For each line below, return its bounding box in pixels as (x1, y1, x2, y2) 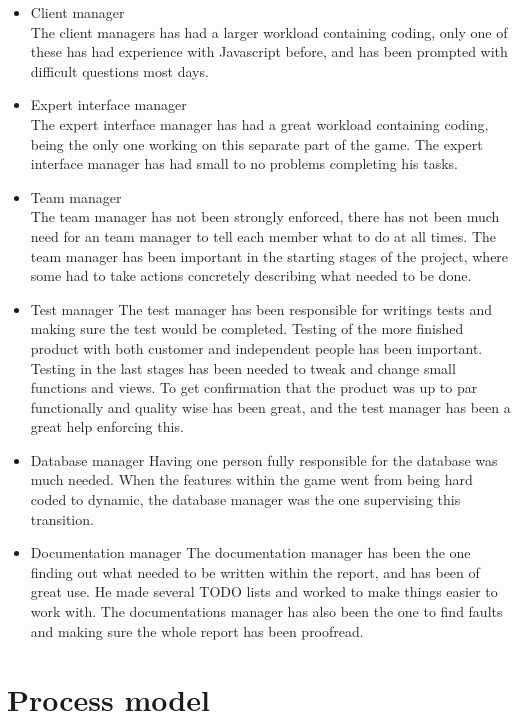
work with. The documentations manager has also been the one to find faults (30, 601, 503, 622)
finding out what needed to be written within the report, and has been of (30, 561, 480, 582)
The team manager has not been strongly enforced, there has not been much (30, 206, 500, 227)
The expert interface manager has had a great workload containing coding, (30, 113, 489, 134)
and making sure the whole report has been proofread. (30, 620, 364, 641)
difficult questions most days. (30, 60, 209, 81)
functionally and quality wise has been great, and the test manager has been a (30, 396, 511, 417)
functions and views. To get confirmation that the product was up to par (30, 377, 478, 398)
